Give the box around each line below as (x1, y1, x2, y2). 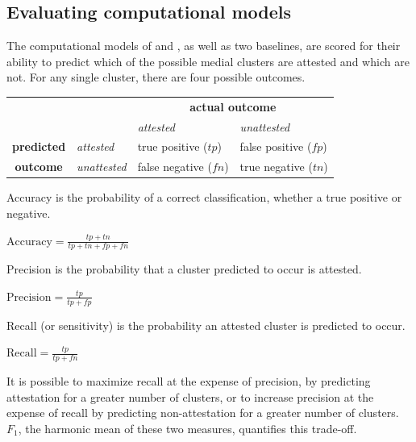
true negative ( (239, 158, 313, 175)
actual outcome (189, 98, 277, 115)
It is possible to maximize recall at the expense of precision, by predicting (6, 373, 371, 390)
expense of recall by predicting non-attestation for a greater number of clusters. (6, 404, 399, 421)
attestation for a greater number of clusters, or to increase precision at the (6, 388, 374, 405)
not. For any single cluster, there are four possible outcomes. (6, 69, 306, 85)
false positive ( (239, 138, 312, 155)
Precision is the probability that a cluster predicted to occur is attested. (6, 261, 362, 277)
